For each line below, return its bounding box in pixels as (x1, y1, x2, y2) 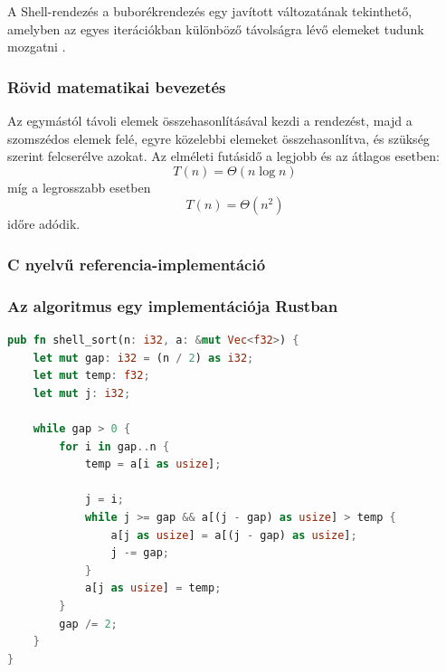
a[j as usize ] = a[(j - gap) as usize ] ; (110, 528, 357, 542)
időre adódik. (7, 214, 81, 233)
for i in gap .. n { (59, 440, 170, 453)
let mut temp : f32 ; (33, 369, 150, 383)
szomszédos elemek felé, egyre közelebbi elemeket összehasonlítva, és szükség (7, 128, 430, 147)
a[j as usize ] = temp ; (84, 582, 222, 595)
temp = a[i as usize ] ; (84, 458, 222, 471)
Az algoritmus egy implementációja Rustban (7, 294, 338, 317)
